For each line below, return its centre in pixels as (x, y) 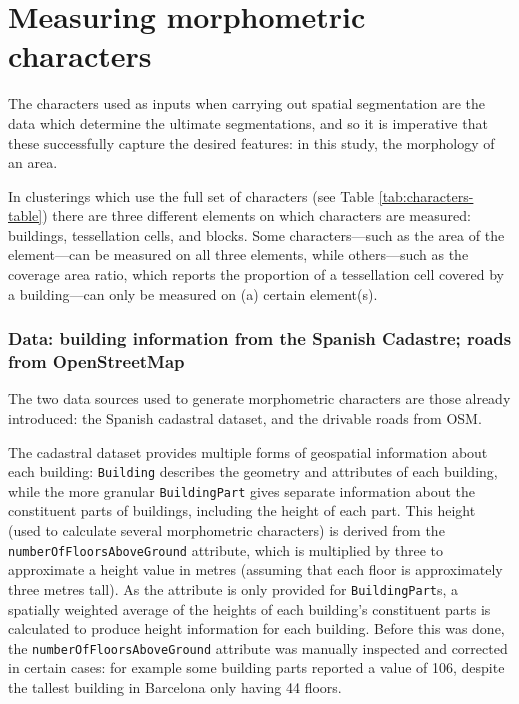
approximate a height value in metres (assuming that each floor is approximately (255, 569)
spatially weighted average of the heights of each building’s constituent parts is (249, 608)
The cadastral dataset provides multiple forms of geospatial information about (248, 451)
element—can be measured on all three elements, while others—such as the (238, 254)
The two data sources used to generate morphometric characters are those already (259, 398)
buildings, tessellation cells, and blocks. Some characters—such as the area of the (256, 234)
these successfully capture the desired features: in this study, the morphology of (251, 142)
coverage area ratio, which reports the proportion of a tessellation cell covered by (256, 274)
